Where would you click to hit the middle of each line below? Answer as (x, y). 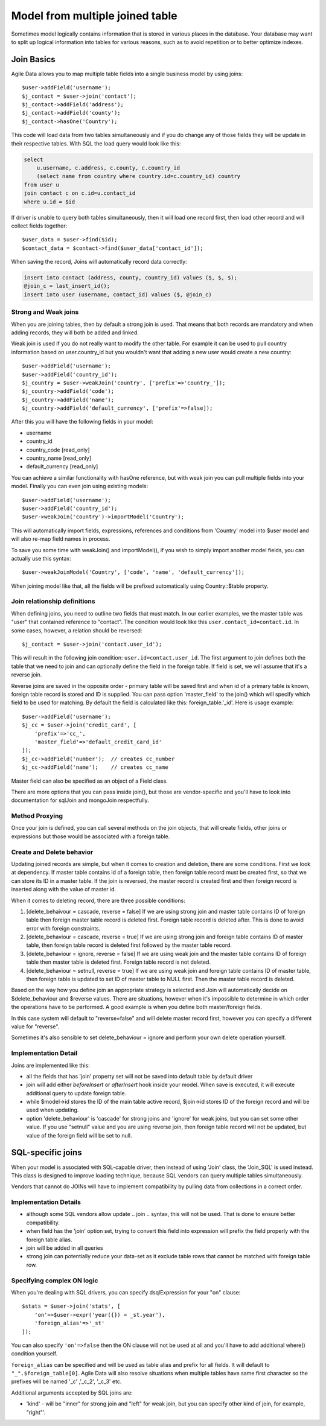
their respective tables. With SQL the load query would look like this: (96, 143)
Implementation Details (46, 1202)
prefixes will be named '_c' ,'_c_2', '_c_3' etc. (66, 1381)
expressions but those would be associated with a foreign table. (91, 836)
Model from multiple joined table (94, 16)
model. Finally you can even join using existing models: (79, 486)
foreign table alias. (49, 1240)
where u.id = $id (50, 202)
